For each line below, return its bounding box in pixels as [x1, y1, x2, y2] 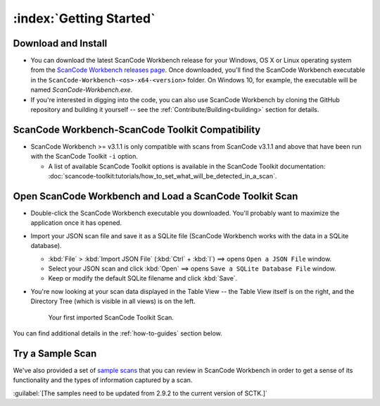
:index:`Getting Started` [13, 11, 156, 26]
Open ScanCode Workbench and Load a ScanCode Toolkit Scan [13, 190, 298, 202]
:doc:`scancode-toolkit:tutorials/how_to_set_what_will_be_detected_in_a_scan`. [48, 172, 277, 180]
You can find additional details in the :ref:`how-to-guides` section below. [13, 328, 222, 338]
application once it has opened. [30, 219, 122, 227]
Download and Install [13, 37, 108, 49]
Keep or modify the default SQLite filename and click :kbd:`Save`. [48, 274, 238, 283]
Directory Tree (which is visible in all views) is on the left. [30, 297, 196, 306]
